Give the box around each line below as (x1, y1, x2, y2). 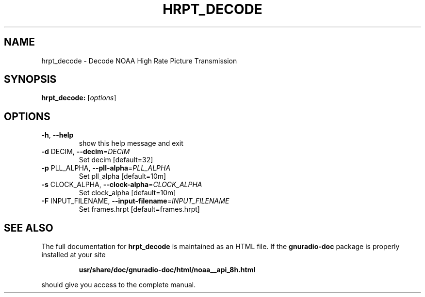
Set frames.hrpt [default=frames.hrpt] (79, 205, 200, 214)
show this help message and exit (79, 139, 183, 148)
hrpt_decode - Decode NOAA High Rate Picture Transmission (41, 56, 237, 65)
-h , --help (41, 131, 74, 140)
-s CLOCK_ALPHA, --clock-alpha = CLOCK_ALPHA (41, 180, 202, 189)
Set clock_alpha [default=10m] (79, 188, 176, 197)
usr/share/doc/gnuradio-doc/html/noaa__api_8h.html (79, 266, 256, 274)
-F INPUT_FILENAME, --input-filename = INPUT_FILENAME (41, 197, 229, 205)
